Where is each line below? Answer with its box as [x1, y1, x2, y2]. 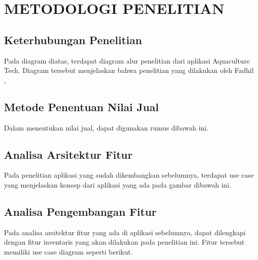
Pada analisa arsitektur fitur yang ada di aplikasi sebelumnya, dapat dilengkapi [4, 227, 246, 237]
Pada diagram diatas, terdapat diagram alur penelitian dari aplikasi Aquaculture [4, 55, 250, 65]
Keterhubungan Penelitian [4, 32, 142, 47]
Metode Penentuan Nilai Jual [4, 99, 159, 114]
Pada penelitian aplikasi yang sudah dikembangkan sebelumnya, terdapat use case [4, 170, 254, 180]
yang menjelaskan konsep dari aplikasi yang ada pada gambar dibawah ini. [4, 179, 231, 190]
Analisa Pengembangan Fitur [4, 203, 157, 219]
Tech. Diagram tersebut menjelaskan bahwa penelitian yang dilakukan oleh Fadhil [4, 65, 254, 75]
